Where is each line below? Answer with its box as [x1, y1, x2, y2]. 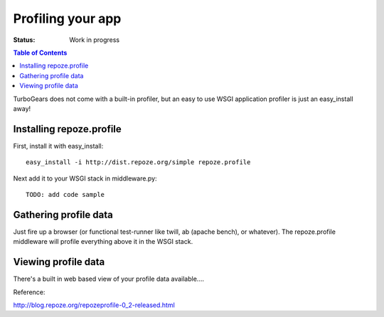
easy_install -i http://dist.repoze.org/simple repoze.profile [26, 158, 251, 166]
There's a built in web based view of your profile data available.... [13, 274, 204, 284]
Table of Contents [13, 48, 68, 57]
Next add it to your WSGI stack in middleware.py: [13, 174, 157, 183]
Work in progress [69, 36, 120, 44]
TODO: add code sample [26, 190, 105, 198]
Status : [13, 36, 36, 44]
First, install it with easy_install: [13, 141, 104, 150]
